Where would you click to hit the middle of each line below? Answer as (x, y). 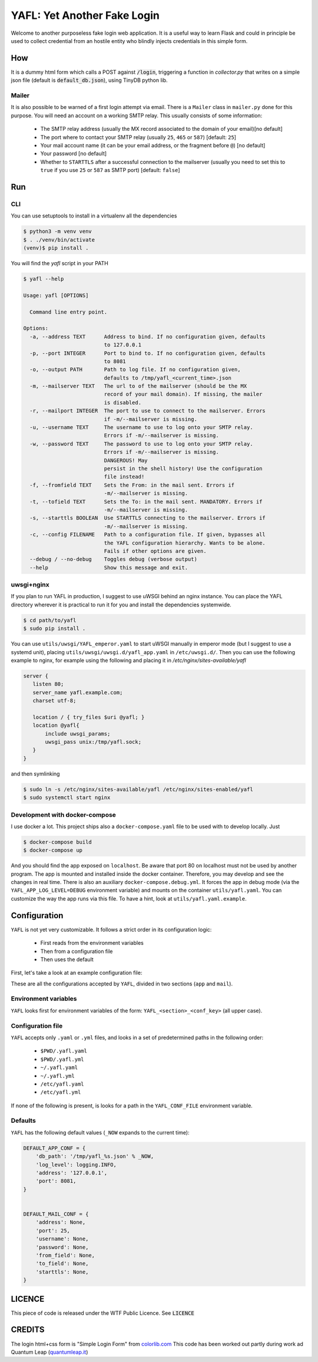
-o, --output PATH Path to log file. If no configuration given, (135, 370)
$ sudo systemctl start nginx (67, 798)
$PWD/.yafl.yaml (64, 1051)
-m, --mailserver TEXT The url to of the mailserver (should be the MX (138, 386)
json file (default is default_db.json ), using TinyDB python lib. (89, 80)
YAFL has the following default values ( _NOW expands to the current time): (100, 1132)
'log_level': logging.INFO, (76, 1165)
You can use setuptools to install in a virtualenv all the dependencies (94, 216)
